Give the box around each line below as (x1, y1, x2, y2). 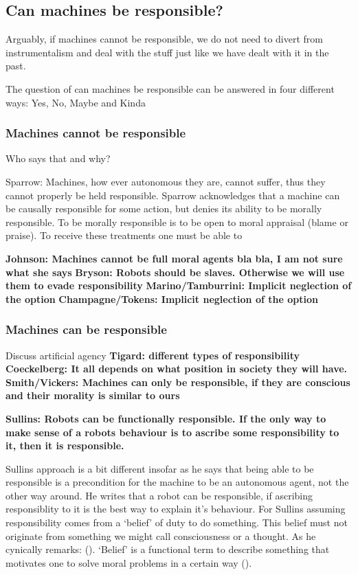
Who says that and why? (5, 151, 111, 166)
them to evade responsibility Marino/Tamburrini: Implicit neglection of (5, 278, 352, 293)
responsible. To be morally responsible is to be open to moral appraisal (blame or (5, 214, 348, 229)
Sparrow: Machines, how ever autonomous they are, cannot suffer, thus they (5, 174, 326, 188)
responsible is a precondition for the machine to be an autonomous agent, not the (5, 475, 349, 489)
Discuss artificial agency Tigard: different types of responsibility (5, 348, 300, 362)
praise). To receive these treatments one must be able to (5, 228, 243, 243)
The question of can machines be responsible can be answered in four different (5, 81, 335, 95)
